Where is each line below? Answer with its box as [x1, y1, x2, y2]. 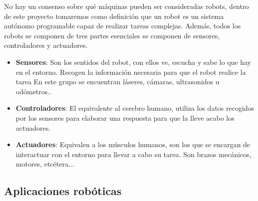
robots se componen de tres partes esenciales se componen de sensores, [4, 30, 220, 40]
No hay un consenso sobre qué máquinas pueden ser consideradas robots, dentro [4, 1, 249, 11]
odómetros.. [15, 86, 52, 96]
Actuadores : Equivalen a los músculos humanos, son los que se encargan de [15, 139, 251, 150]
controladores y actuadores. [4, 40, 88, 50]
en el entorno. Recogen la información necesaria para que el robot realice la [15, 66, 246, 77]
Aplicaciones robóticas [4, 183, 122, 199]
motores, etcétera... [15, 159, 74, 169]
